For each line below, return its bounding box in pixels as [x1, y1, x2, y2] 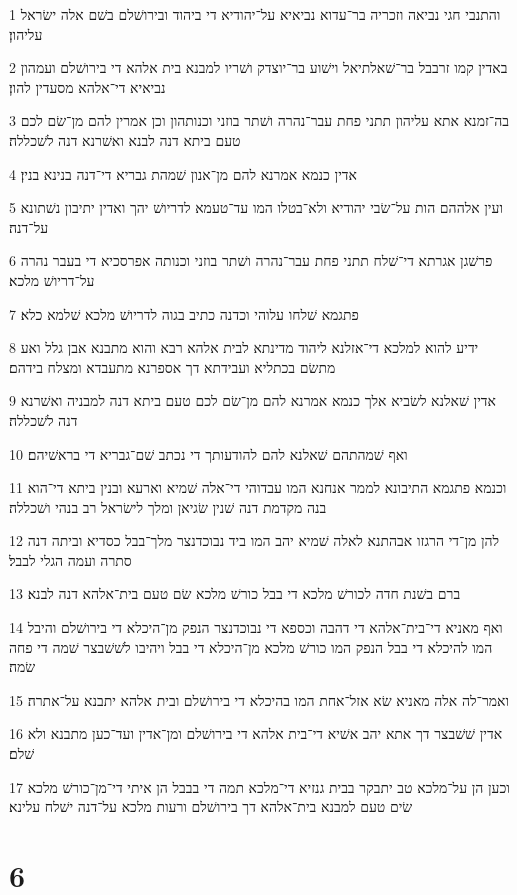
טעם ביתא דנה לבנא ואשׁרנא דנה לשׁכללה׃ [9, 129, 241, 150]
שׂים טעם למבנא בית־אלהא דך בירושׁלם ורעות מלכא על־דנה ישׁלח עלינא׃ [9, 796, 413, 817]
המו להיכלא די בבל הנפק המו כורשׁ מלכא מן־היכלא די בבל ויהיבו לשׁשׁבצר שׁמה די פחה [9, 636, 493, 657]
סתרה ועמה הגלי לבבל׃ [9, 549, 132, 570]
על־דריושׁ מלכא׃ [9, 269, 95, 290]
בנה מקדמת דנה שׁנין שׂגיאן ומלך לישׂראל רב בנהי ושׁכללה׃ [9, 496, 327, 517]
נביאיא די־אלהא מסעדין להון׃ [9, 76, 166, 97]
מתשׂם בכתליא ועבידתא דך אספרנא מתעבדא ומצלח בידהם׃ [9, 356, 336, 377]
